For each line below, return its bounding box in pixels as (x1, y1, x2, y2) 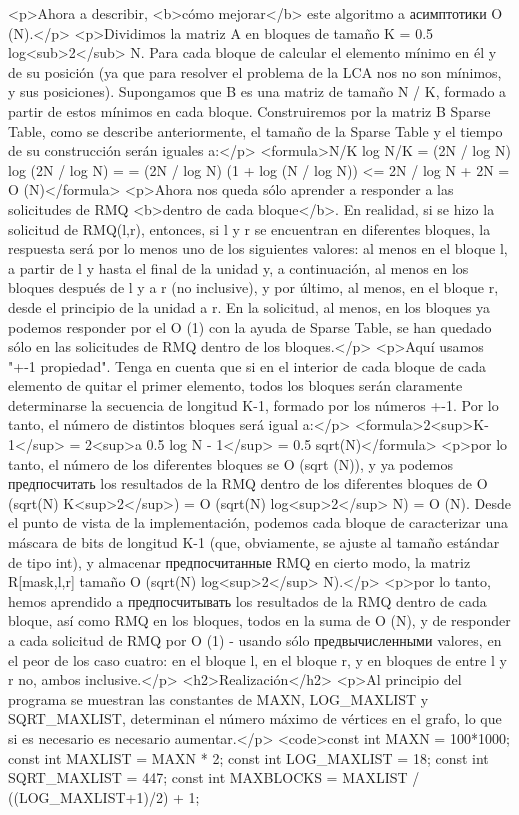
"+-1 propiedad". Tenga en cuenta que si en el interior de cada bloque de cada (8, 355, 487, 376)
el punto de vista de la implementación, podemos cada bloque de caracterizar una (8, 512, 508, 533)
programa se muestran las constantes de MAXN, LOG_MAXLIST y (8, 688, 429, 709)
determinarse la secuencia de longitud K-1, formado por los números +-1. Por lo (8, 394, 499, 415)
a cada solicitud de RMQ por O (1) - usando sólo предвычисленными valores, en (8, 630, 502, 650)
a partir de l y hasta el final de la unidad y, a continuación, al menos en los (8, 257, 469, 278)
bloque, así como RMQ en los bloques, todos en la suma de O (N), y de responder (8, 610, 511, 631)
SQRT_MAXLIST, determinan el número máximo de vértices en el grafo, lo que (8, 708, 502, 729)
